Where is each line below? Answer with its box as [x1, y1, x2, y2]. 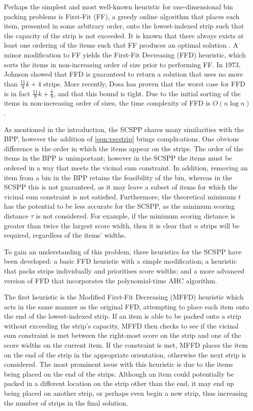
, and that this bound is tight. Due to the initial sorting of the [53, 88, 241, 98]
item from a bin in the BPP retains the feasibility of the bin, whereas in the [4, 172, 232, 182]
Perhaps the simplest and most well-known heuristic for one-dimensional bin [4, 1, 233, 11]
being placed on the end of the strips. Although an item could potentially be [4, 368, 234, 379]
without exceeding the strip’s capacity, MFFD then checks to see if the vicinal [4, 320, 239, 330]
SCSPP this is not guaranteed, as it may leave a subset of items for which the [4, 182, 238, 192]
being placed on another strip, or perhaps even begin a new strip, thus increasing [4, 388, 248, 398]
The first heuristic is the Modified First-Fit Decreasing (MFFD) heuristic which [4, 292, 244, 302]
